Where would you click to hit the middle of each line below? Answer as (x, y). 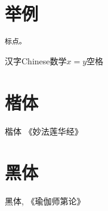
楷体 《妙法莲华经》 (44, 131)
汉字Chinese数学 (36, 60)
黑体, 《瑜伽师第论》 (45, 201)
